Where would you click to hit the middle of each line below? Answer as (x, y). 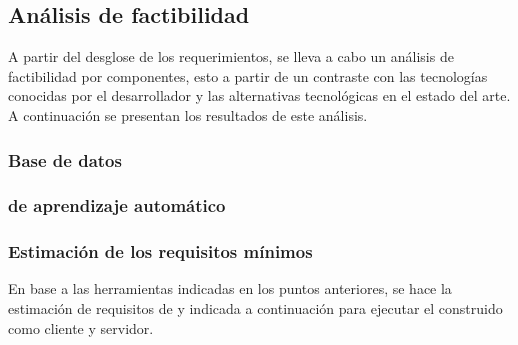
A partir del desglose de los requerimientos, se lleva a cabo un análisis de (231, 56)
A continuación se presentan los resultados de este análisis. (188, 114)
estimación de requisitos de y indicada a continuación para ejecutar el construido (255, 308)
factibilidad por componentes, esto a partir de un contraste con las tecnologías (248, 75)
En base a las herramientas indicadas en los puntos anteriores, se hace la (230, 288)
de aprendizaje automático (117, 205)
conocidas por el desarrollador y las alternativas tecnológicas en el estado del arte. (259, 95)
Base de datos (65, 159)
